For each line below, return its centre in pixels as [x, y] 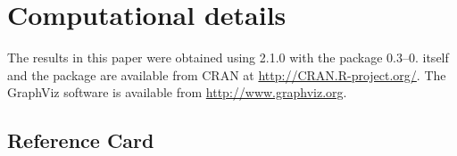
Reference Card [81, 140]
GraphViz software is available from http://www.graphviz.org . [177, 92]
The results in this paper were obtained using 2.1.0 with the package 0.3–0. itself [228, 57]
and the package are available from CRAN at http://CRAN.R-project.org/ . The [227, 74]
